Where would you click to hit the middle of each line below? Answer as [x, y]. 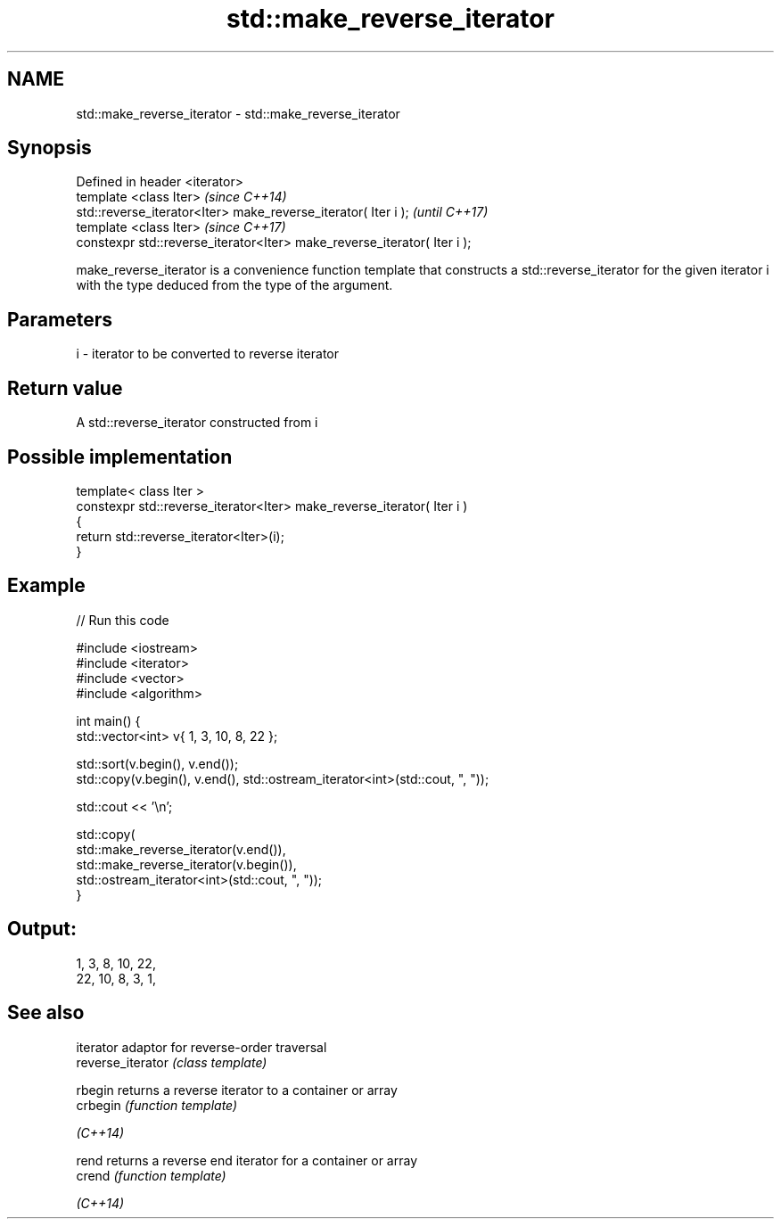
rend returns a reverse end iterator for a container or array [247, 1160]
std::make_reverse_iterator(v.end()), [181, 849]
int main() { [108, 720]
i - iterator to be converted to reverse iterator [207, 354]
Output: [42, 929]
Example [46, 586]
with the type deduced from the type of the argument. [234, 285]
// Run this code [123, 620]
